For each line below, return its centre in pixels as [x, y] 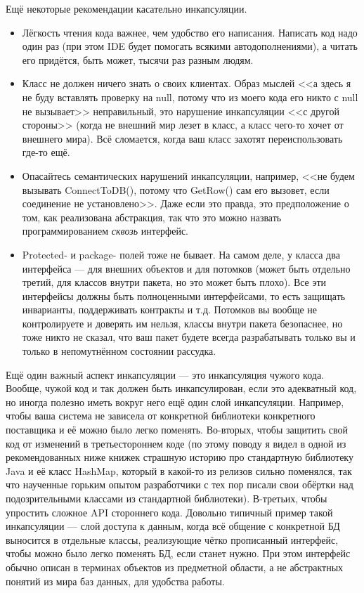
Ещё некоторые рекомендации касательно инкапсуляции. [126, 8]
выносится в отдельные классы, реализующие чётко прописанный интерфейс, [172, 539]
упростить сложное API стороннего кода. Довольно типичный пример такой [169, 512]
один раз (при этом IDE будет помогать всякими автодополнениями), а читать [190, 46]
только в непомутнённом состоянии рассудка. [119, 351]
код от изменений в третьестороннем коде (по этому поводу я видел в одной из [176, 443]
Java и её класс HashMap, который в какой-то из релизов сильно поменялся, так [179, 470]
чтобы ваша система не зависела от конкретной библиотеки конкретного [161, 416]
